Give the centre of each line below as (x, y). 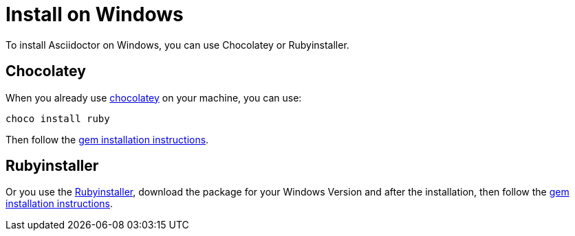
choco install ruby (58, 118)
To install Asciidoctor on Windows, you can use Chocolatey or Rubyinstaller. (177, 45)
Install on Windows (95, 14)
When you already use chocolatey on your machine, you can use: (154, 97)
